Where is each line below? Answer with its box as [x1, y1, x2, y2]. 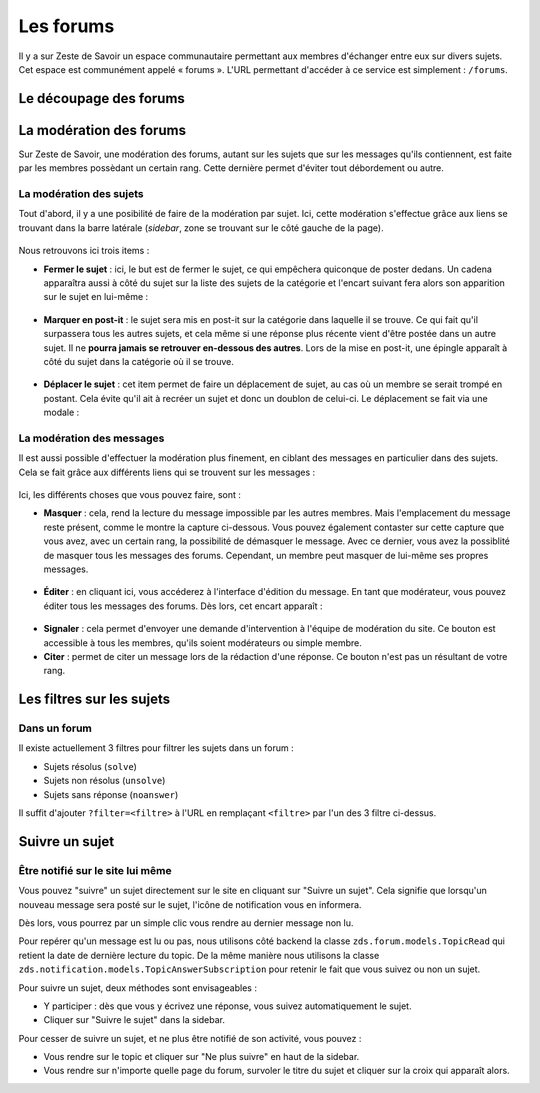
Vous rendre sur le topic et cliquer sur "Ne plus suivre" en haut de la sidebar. [43, 1051, 360, 1063]
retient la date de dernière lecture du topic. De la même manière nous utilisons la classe [18, 949, 380, 961]
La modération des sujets [18, 187, 144, 201]
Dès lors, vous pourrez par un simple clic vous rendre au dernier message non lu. [18, 916, 354, 929]
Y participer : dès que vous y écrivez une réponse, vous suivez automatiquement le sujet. [43, 1000, 412, 1012]
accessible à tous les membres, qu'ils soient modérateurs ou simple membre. [43, 636, 362, 649]
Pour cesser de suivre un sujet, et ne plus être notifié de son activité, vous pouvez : [18, 1032, 362, 1044]
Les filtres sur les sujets [18, 691, 170, 708]
